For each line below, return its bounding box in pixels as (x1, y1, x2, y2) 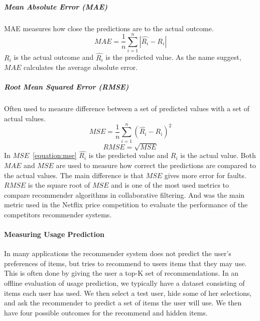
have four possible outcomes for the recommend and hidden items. (4, 307, 208, 317)
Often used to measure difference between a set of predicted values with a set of (4, 103, 249, 114)
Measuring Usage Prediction (4, 229, 104, 239)
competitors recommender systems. (4, 209, 112, 219)
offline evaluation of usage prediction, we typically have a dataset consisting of (4, 278, 245, 288)
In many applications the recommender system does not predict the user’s (4, 248, 231, 259)
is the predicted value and (88, 150, 169, 160)
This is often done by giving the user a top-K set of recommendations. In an (4, 268, 239, 278)
